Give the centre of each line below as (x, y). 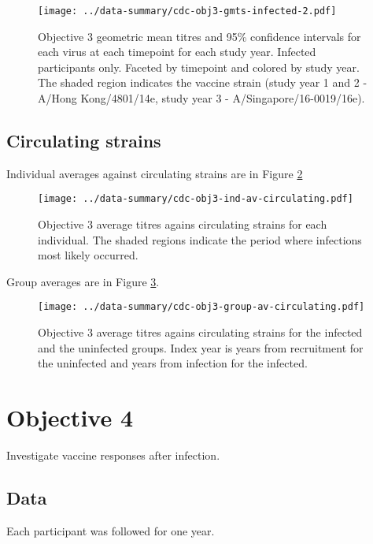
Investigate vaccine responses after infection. (113, 455)
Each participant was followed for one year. (111, 530)
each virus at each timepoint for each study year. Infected (177, 52)
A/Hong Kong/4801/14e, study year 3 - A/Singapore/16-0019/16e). (201, 98)
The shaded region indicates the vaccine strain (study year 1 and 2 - (203, 82)
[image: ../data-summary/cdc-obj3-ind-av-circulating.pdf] (196, 199)
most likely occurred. (88, 255)
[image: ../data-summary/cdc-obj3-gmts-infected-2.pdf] (187, 11)
